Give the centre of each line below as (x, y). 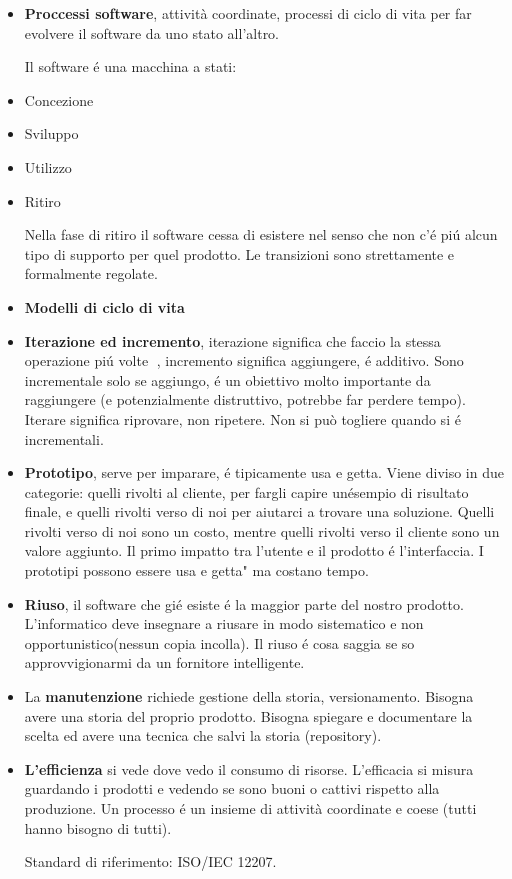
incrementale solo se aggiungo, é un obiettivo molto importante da (227, 379)
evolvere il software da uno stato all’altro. (152, 32)
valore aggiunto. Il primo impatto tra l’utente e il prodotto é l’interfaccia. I (254, 550)
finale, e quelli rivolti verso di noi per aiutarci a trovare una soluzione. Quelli (259, 511)
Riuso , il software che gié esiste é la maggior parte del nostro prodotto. (244, 603)
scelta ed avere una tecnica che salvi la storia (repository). (203, 735)
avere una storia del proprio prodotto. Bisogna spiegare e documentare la (248, 715)
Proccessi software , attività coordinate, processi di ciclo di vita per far (248, 13)
